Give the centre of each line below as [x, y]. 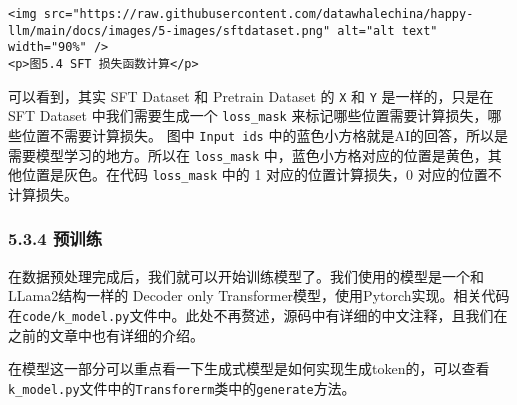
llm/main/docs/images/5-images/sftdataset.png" [169, 30]
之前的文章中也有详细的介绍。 [106, 334]
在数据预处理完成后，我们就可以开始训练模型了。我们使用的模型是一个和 [246, 275]
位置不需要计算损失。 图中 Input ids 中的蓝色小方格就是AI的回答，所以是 [264, 134]
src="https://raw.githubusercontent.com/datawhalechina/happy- [258, 14]
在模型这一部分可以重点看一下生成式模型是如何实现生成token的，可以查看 [249, 368]
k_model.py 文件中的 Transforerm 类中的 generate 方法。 [182, 387]
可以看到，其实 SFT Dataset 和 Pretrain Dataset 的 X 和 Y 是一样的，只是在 [251, 95]
